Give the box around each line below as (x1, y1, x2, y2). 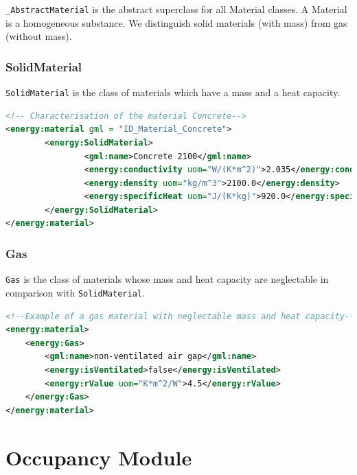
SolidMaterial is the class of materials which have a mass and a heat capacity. (5, 85, 341, 100)
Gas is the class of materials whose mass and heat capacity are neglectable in (5, 272, 329, 286)
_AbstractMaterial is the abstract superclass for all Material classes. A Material (5, 2, 347, 16)
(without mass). (5, 29, 72, 43)
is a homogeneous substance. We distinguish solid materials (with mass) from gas (5, 15, 347, 30)
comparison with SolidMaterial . (5, 285, 145, 299)
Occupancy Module (5, 443, 192, 471)
